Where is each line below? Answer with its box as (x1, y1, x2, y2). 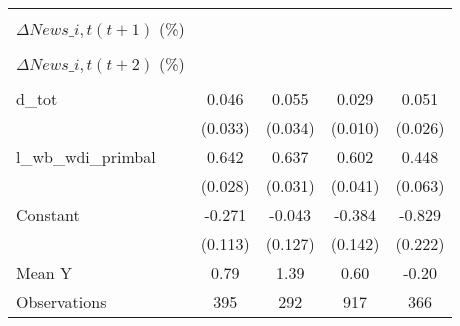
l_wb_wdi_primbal (16, 145, 156, 168)
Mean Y (16, 261, 73, 284)
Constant (16, 203, 80, 226)
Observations (16, 290, 107, 313)
